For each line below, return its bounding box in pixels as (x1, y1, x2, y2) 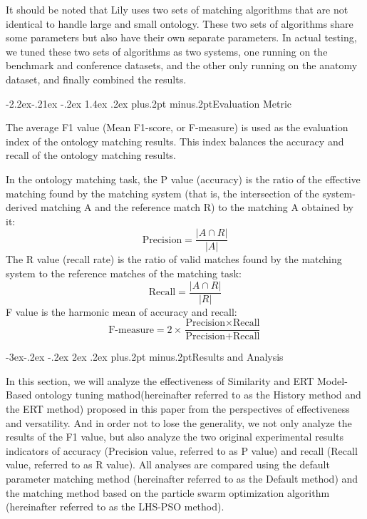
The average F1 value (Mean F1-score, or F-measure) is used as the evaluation (6, 120, 348, 135)
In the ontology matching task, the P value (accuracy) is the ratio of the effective (6, 171, 361, 186)
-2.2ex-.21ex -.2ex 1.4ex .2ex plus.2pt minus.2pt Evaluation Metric (6, 96, 292, 111)
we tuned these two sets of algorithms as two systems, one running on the (6, 43, 328, 58)
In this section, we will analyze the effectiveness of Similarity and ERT (6, 373, 314, 388)
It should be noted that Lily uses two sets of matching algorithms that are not (6, 2, 348, 16)
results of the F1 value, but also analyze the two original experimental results (6, 429, 343, 444)
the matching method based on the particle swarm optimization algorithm (6, 485, 330, 500)
